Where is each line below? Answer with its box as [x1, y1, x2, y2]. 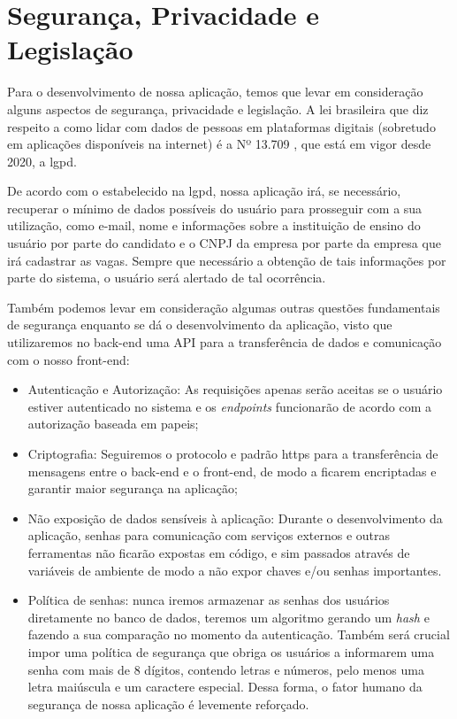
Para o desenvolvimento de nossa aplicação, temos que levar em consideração [7, 82, 423, 101]
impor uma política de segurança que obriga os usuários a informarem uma [27, 642, 435, 661]
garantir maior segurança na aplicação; [27, 479, 238, 498]
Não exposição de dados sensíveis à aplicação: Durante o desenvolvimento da [27, 508, 443, 527]
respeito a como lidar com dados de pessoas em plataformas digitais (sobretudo [7, 117, 436, 135]
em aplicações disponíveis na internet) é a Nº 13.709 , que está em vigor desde [7, 135, 431, 153]
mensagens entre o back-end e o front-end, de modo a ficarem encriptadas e [27, 461, 437, 480]
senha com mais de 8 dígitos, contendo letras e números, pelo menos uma [27, 660, 424, 678]
